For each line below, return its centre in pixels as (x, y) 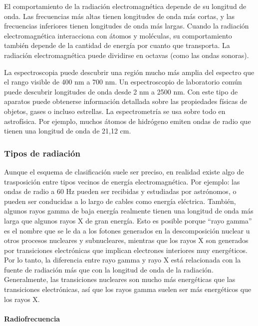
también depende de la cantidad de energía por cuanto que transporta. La (117, 45)
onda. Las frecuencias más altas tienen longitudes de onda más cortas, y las (120, 16)
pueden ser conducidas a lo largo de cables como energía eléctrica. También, (120, 201)
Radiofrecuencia (32, 318)
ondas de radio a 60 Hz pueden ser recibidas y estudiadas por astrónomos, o (120, 191)
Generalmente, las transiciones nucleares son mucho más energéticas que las (120, 279)
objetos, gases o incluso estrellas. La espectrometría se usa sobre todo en (115, 111)
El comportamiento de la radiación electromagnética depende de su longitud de (125, 6)
